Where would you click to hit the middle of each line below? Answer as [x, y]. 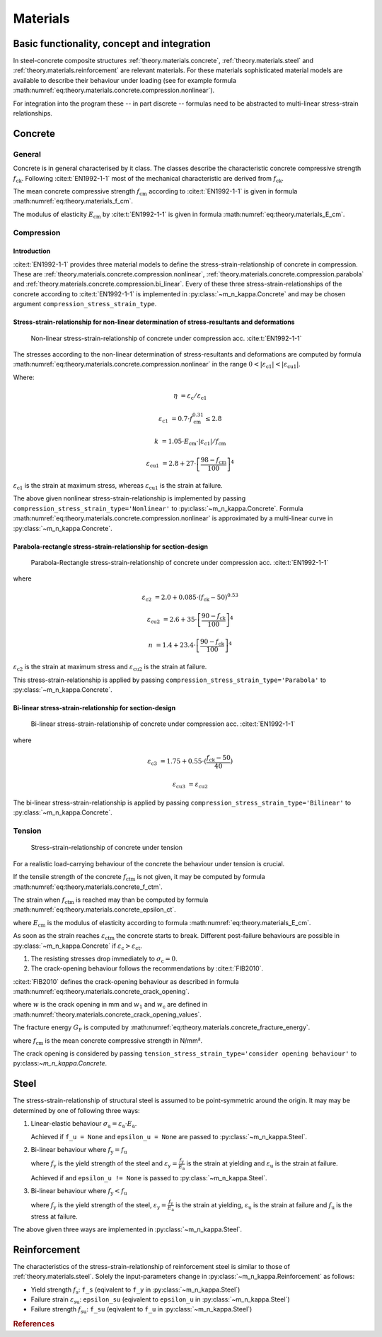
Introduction [32, 251]
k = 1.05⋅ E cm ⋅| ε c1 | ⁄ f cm [190, 442]
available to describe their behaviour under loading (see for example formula [125, 80]
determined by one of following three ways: [77, 1110]
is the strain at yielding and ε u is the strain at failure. [262, 1164]
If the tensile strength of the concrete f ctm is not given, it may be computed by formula [139, 878]
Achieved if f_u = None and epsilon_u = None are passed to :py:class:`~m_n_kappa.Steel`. [169, 1136]
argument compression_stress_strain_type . [85, 304]
